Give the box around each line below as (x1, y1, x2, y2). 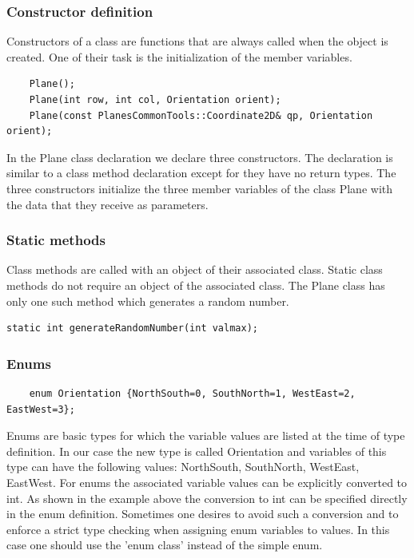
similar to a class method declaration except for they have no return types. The (6, 164, 396, 181)
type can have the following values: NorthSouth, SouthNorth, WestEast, (6, 458, 360, 475)
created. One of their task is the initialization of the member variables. (6, 48, 352, 65)
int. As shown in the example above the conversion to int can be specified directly (6, 489, 408, 506)
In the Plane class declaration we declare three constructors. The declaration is (6, 148, 393, 165)
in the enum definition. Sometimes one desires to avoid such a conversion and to (6, 505, 399, 522)
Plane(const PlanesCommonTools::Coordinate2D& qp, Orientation (29, 109, 373, 121)
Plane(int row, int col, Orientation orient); (29, 94, 281, 105)
